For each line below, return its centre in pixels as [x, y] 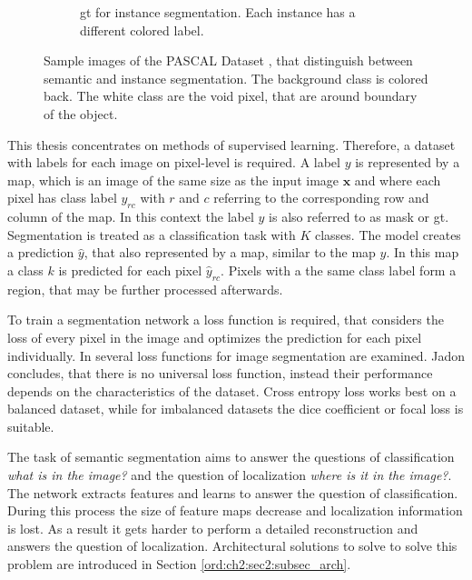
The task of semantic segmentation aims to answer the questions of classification [231, 457]
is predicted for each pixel [130, 270]
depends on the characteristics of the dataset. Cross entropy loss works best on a [232, 390]
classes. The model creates [388, 234]
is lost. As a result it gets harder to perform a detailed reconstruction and [213, 528]
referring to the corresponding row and [321, 198]
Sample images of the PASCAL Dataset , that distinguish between [228, 60]
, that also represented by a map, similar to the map [230, 252]
